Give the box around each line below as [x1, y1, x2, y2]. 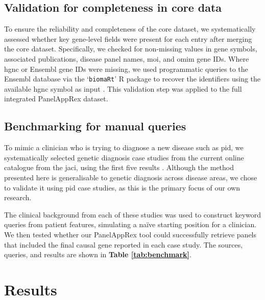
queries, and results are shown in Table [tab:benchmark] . [4, 249, 191, 260]
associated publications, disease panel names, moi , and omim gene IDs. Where [4, 53, 249, 64]
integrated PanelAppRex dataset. [4, 93, 108, 104]
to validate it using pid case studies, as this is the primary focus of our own [4, 182, 240, 193]
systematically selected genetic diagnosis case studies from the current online [4, 152, 244, 162]
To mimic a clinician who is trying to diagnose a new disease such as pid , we [4, 142, 244, 153]
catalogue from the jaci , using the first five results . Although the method [4, 162, 234, 173]
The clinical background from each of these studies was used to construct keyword [4, 209, 261, 220]
